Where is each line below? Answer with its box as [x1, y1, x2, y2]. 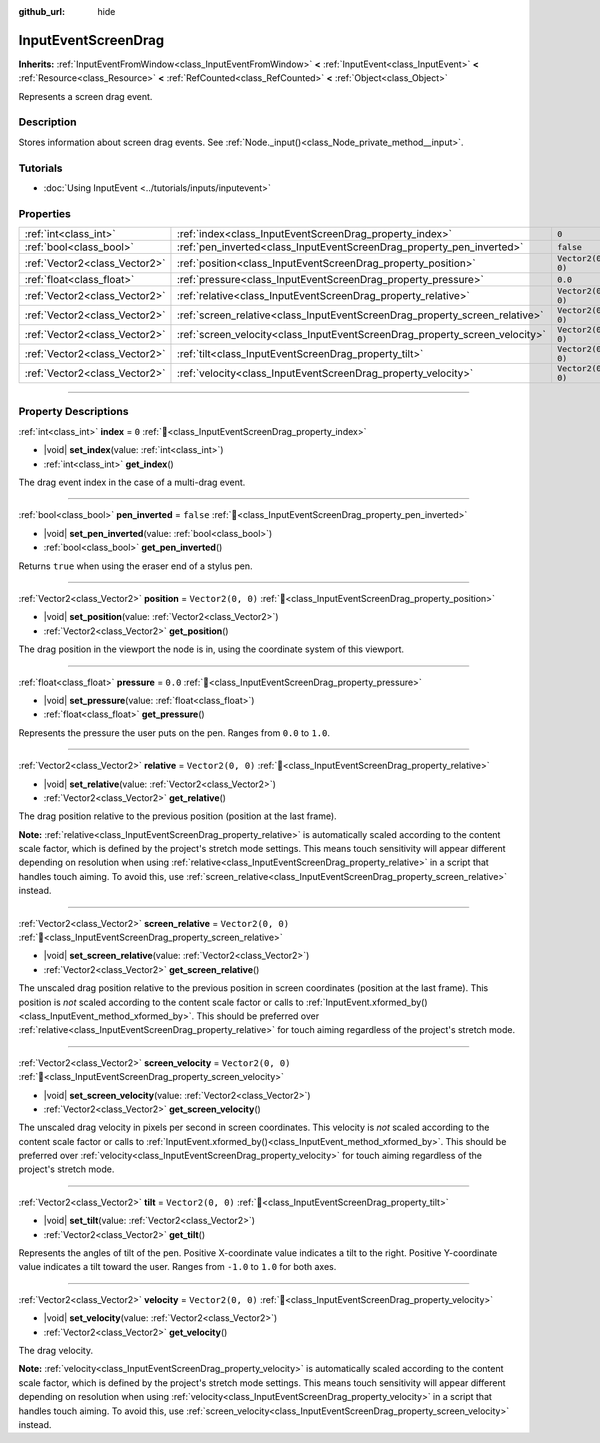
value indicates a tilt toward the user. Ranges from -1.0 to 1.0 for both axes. [18, 1261, 337, 1273]
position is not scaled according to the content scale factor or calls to [18, 996, 304, 1008]
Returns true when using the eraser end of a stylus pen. [18, 560, 254, 572]
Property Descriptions [18, 405, 129, 419]
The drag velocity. [18, 1345, 94, 1356]
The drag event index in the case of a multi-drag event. [18, 476, 246, 489]
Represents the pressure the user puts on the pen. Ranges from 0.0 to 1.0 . [18, 726, 330, 739]
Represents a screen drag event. [18, 90, 153, 102]
